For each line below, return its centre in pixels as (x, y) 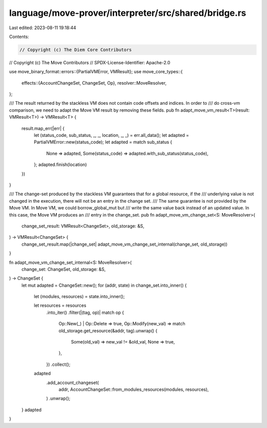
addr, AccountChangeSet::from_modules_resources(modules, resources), (134, 389)
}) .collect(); (58, 364)
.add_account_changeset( (72, 383)
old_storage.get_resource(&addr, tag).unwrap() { (108, 331)
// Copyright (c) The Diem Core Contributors (76, 50)
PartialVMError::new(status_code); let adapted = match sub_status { (103, 142)
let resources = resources (60, 305)
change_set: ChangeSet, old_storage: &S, (64, 269)
